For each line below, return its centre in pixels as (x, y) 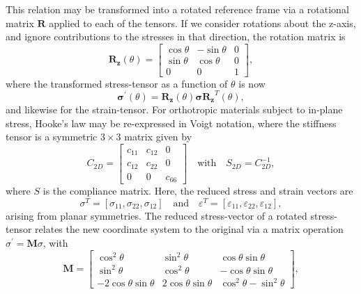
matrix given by (158, 137)
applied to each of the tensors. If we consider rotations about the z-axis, (202, 23)
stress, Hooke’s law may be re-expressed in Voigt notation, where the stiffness (171, 123)
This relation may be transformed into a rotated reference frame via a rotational (177, 9)
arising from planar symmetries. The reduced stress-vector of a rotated (156, 215)
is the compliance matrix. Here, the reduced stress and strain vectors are (198, 191)
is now (252, 83)
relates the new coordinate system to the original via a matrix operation (189, 229)
